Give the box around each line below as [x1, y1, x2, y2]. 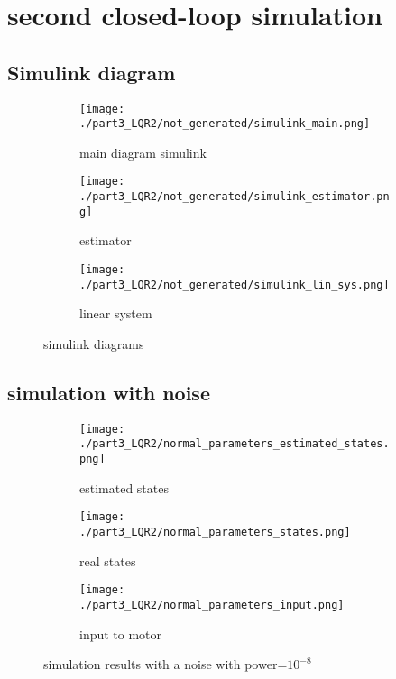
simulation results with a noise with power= [43, 655, 288, 674]
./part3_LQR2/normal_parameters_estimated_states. [79, 437, 390, 451]
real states [79, 551, 136, 570]
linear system [79, 304, 152, 323]
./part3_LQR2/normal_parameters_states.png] [79, 525, 351, 538]
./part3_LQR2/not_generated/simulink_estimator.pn [79, 190, 390, 204]
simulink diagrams [43, 334, 144, 353]
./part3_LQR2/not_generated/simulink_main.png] [79, 117, 371, 131]
